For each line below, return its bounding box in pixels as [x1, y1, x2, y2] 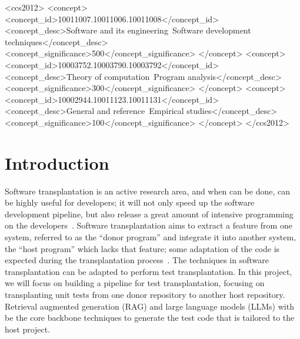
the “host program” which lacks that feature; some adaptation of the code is [5, 242, 280, 254]
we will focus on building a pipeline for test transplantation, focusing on [5, 277, 265, 289]
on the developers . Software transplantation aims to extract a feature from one [5, 219, 292, 231]
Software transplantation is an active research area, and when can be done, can [5, 184, 290, 197]
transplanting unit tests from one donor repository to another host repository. [5, 288, 285, 300]
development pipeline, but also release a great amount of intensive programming [5, 207, 294, 220]
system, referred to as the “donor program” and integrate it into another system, [5, 231, 296, 243]
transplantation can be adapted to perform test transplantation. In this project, [5, 265, 292, 277]
